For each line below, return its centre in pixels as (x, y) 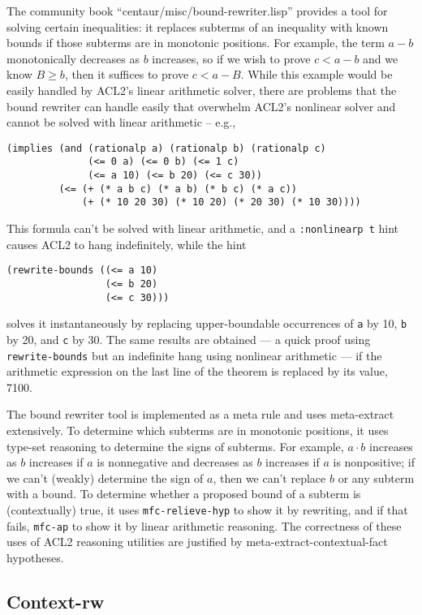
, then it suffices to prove (127, 74)
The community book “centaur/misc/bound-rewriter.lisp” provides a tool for (197, 11)
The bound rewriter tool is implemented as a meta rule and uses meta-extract (200, 414)
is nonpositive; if (374, 462)
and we (381, 58)
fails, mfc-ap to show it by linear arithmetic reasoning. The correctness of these (204, 525)
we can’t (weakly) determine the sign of (105, 477)
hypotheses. (35, 557)
